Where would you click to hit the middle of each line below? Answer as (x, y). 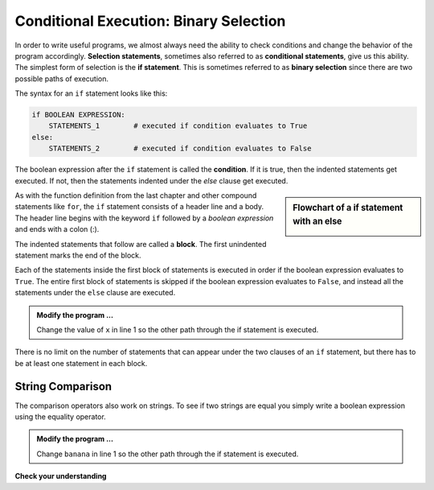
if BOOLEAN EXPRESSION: (79, 115)
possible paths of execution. (61, 78)
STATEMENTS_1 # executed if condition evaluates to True (178, 126)
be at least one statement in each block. (81, 363)
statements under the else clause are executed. (95, 293)
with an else (317, 221)
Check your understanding (61, 476)
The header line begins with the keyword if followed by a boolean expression (144, 218)
